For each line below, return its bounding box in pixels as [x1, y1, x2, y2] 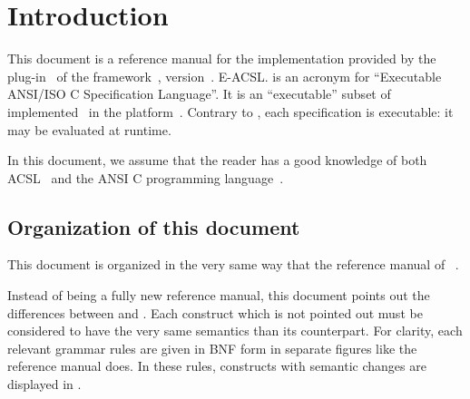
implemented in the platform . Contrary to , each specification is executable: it [7, 102, 454, 121]
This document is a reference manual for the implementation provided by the [7, 49, 436, 68]
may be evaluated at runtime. [7, 120, 171, 139]
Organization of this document [7, 212, 300, 240]
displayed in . [7, 375, 82, 394]
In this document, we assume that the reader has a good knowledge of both [7, 151, 427, 170]
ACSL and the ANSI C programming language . [7, 168, 284, 187]
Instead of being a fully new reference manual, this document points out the [7, 286, 430, 305]
